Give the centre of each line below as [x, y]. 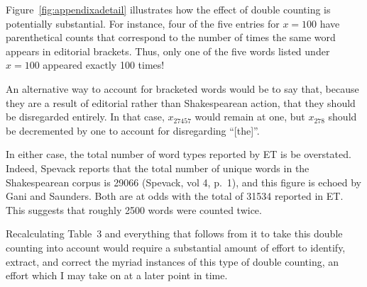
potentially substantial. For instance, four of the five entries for [143, 23]
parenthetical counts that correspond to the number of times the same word [171, 37]
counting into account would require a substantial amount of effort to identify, [176, 247]
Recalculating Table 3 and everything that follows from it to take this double [174, 233]
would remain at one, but [250, 117]
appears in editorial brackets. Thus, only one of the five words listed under [168, 51]
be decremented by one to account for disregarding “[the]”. [133, 130]
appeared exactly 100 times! [104, 65]
